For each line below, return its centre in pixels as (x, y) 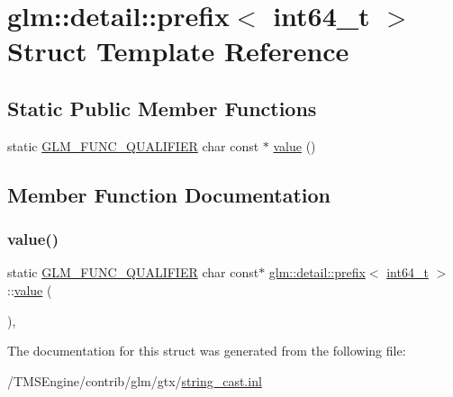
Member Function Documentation (169, 194)
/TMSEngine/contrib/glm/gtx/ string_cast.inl (135, 380)
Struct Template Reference (178, 51)
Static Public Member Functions (162, 108)
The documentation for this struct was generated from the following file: (207, 351)
